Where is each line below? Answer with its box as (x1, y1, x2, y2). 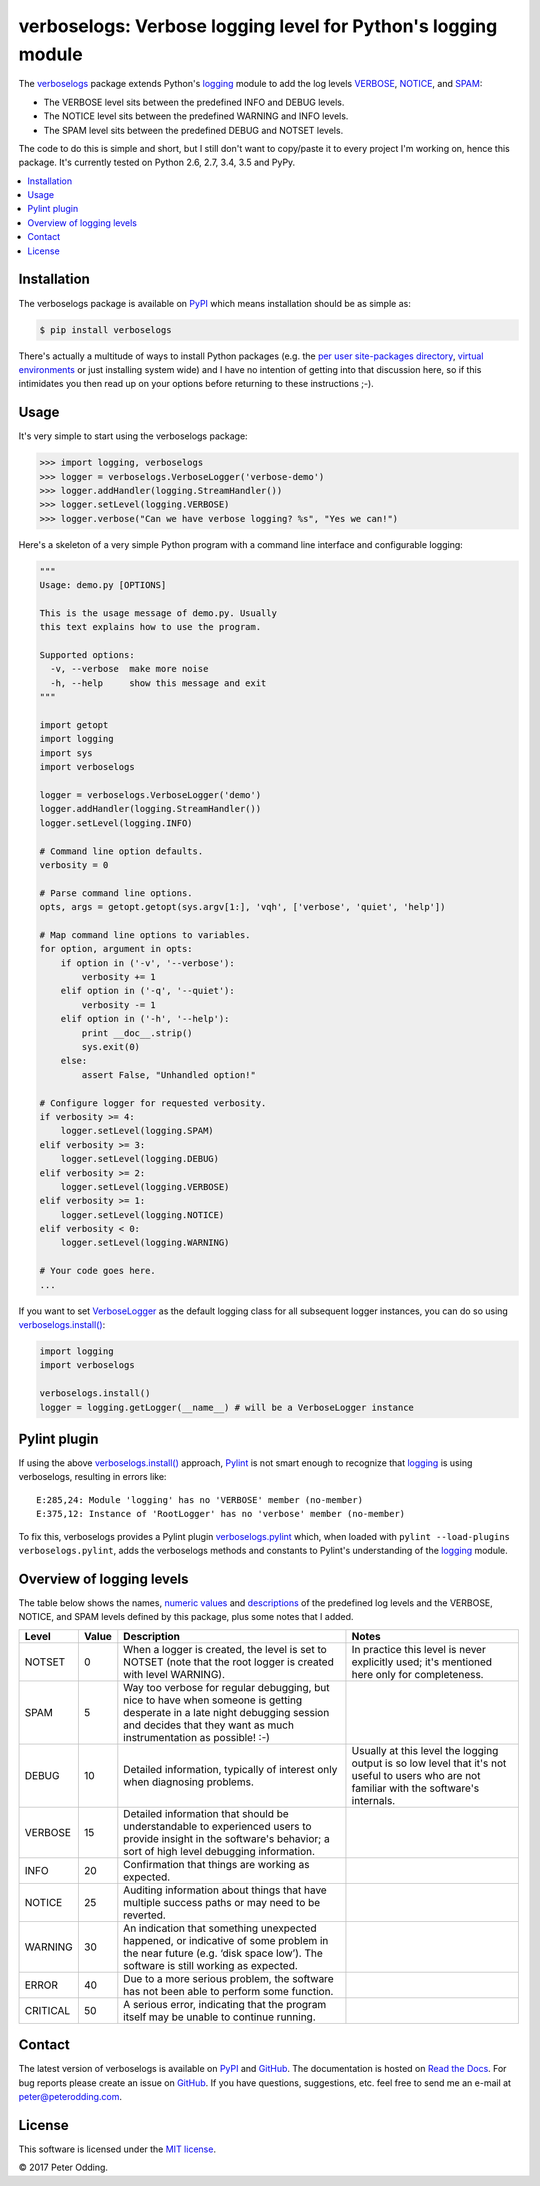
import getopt (39, 720, 109, 731)
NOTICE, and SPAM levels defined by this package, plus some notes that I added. (18, 1611, 354, 1623)
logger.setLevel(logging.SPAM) (60, 1125, 214, 1137)
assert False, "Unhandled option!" (81, 1069, 257, 1080)
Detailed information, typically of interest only (123, 1762, 338, 1776)
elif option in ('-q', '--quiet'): (60, 985, 235, 997)
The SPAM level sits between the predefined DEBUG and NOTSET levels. (43, 124, 344, 136)
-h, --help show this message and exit (50, 677, 267, 689)
